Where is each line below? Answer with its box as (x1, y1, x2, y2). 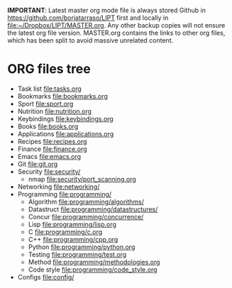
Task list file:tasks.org (17, 84, 82, 93)
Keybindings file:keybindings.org (17, 114, 114, 123)
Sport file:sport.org (17, 99, 74, 108)
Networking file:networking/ (17, 182, 100, 191)
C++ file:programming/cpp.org (28, 235, 118, 243)
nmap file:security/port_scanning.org (28, 175, 136, 183)
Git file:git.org (17, 160, 58, 168)
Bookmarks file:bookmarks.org (17, 92, 109, 100)
